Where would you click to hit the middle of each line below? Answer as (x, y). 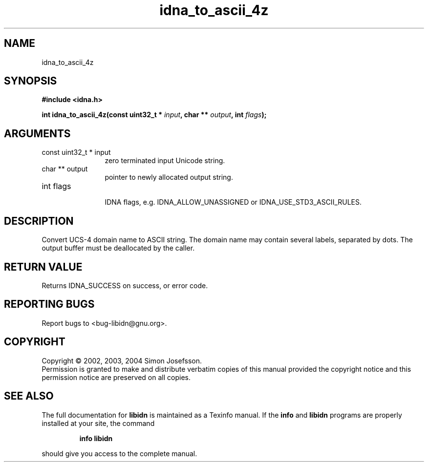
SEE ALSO (29, 396)
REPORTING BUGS (49, 304)
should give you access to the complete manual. (119, 453)
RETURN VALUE (43, 267)
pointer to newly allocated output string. (169, 177)
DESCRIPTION (39, 221)
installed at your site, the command (98, 423)
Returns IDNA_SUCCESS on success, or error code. (125, 285)
